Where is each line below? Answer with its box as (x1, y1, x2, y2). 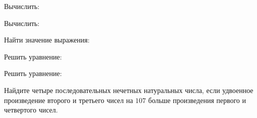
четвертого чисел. (4, 104, 58, 115)
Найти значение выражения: (4, 34, 90, 45)
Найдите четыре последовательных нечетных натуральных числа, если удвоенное (4, 84, 253, 95)
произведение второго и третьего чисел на (4, 94, 133, 105)
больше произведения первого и (148, 94, 246, 105)
